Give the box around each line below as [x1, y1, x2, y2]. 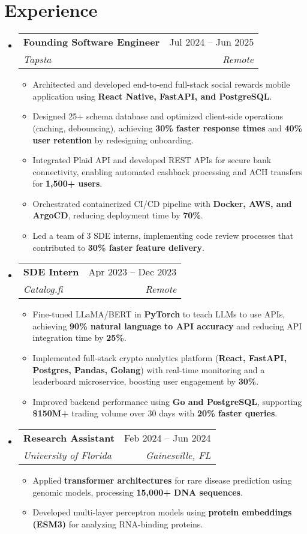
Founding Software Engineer [23, 35, 160, 49]
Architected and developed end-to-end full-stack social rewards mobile [32, 78, 290, 91]
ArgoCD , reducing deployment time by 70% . [32, 209, 203, 221]
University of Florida [23, 448, 112, 462]
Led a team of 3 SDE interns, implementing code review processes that [32, 229, 294, 242]
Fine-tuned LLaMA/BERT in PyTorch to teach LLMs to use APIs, [32, 308, 285, 320]
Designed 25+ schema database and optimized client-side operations [32, 110, 284, 122]
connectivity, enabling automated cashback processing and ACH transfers [32, 165, 302, 178]
